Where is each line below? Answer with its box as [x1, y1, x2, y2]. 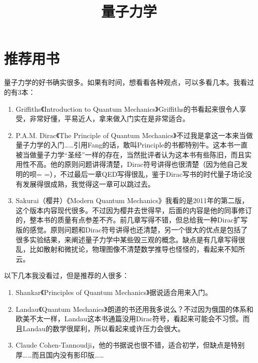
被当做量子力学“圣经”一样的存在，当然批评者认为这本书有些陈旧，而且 [15, 149, 245, 159]
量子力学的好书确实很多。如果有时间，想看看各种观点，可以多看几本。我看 [4, 77, 247, 87]
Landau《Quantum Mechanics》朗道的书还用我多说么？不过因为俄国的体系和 [15, 303, 254, 314]
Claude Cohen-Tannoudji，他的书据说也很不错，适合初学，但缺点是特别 [15, 340, 245, 350]
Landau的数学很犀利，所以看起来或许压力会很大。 [22, 323, 185, 333]
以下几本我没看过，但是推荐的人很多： [4, 270, 129, 281]
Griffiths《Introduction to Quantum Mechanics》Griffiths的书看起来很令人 [15, 103, 240, 114]
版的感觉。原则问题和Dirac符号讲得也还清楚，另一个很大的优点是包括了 [15, 224, 248, 235]
